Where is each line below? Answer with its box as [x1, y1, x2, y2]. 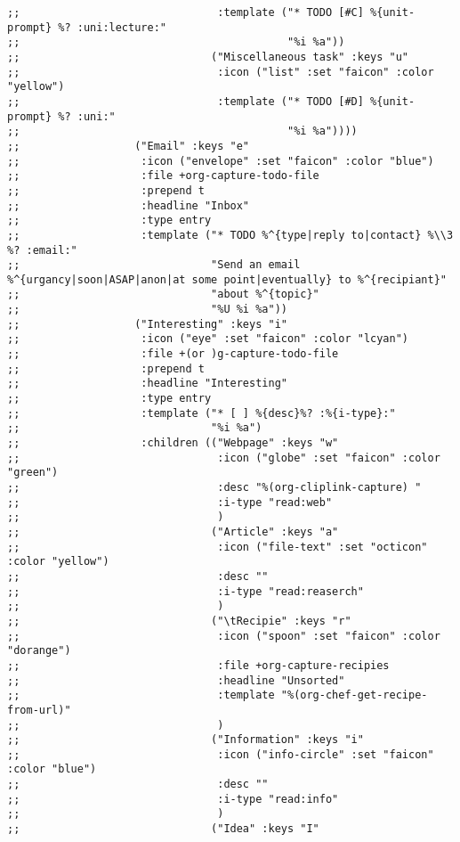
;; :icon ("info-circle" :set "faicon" [7, 748, 434, 761]
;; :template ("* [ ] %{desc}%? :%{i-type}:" [7, 406, 396, 420]
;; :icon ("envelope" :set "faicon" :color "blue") [7, 154, 434, 168]
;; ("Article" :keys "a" [7, 525, 339, 538]
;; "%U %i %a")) [7, 303, 287, 316]
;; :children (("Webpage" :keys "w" [7, 437, 339, 450]
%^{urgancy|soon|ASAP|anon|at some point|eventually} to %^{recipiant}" [7, 273, 447, 286]
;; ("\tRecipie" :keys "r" [7, 614, 351, 627]
